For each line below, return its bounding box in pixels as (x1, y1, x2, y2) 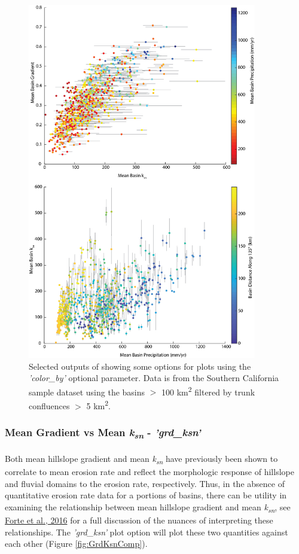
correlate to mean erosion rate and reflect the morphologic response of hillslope (5, 465, 294, 478)
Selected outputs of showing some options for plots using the (29, 360, 251, 372)
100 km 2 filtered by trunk (161, 383, 255, 398)
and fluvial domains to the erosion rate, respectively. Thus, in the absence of (5, 477, 285, 489)
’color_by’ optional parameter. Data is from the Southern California (29, 372, 279, 384)
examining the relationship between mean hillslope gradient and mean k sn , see (5, 501, 291, 515)
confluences (29, 399, 70, 412)
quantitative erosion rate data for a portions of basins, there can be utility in (5, 489, 287, 501)
